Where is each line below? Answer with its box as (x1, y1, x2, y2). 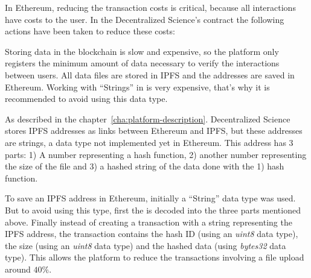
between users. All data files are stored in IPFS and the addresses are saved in (5, 68, 295, 81)
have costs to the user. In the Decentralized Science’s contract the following (5, 13, 284, 25)
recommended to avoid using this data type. (5, 92, 168, 105)
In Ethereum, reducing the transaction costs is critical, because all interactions (5, 1, 296, 13)
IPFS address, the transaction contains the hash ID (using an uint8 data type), (5, 227, 298, 240)
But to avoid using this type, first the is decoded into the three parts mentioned (5, 203, 301, 216)
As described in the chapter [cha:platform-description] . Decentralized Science (5, 112, 290, 125)
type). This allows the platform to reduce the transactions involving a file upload (5, 251, 304, 264)
